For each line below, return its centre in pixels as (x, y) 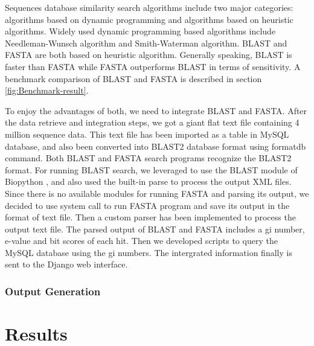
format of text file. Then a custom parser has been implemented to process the (150, 217)
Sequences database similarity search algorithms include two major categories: (149, 7)
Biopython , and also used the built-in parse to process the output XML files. (148, 181)
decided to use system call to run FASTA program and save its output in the (147, 205)
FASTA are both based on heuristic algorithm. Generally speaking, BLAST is (149, 55)
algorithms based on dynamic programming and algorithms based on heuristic (149, 19)
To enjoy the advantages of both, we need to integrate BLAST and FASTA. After (156, 110)
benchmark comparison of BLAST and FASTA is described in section (133, 78)
